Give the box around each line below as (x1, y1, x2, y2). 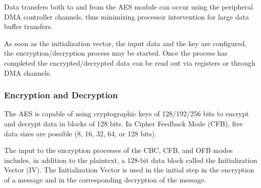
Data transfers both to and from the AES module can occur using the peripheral (4, 2, 253, 12)
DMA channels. (4, 67, 52, 78)
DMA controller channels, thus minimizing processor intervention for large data (4, 11, 249, 22)
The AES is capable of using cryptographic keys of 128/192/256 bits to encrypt (4, 108, 249, 119)
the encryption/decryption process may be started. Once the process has (4, 48, 228, 58)
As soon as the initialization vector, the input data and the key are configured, (4, 38, 247, 48)
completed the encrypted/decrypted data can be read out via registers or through (4, 57, 255, 68)
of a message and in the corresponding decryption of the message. (4, 174, 206, 184)
